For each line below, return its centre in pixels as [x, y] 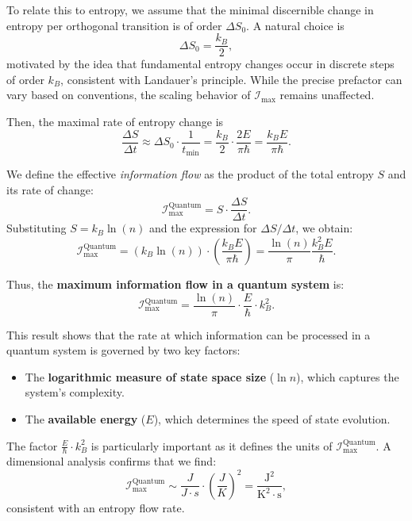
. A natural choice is [295, 25]
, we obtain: [324, 228]
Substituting [37, 228]
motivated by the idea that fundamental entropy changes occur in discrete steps [200, 64]
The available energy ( [85, 418]
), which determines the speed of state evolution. [272, 418]
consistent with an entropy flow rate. [96, 507]
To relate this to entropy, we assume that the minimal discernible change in [190, 10]
